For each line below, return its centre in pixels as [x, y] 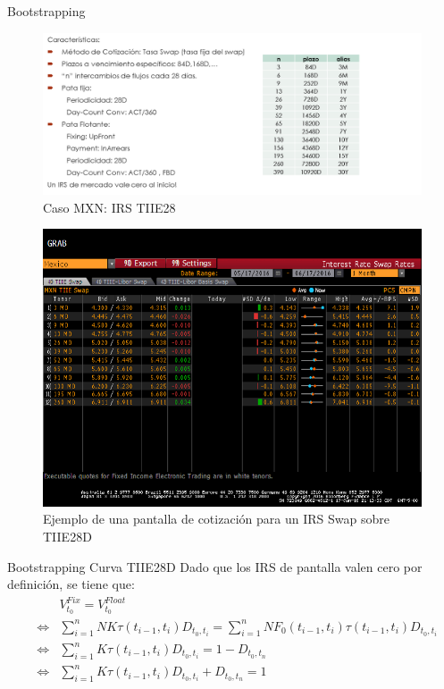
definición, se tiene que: [71, 584]
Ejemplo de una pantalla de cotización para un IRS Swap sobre [216, 519]
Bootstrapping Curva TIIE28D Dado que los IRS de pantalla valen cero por [215, 566]
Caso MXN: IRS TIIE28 [109, 207]
